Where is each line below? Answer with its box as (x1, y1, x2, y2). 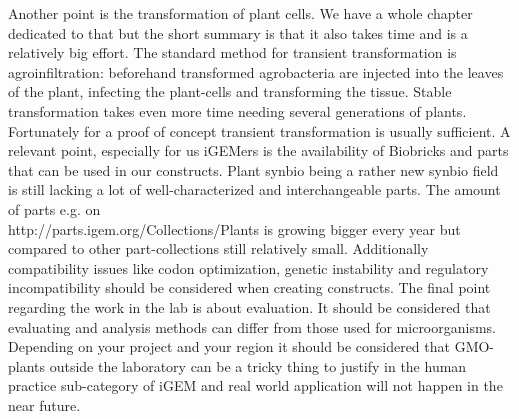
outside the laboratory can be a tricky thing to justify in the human (49, 355, 467, 376)
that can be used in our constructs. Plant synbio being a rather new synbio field (8, 159, 499, 180)
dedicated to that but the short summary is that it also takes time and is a (8, 22, 468, 43)
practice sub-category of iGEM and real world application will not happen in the (8, 375, 503, 396)
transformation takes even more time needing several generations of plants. (8, 100, 467, 121)
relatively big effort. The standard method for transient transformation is (8, 42, 457, 63)
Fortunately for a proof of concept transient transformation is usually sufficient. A (8, 120, 511, 141)
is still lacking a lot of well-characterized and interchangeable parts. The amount (8, 179, 501, 200)
